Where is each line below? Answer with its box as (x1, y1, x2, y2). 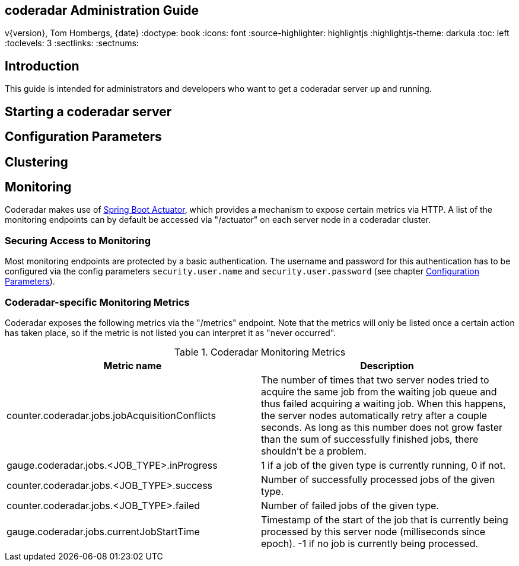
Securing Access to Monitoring (5, 234, 151, 247)
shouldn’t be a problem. (261, 445, 367, 457)
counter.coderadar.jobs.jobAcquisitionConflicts (7, 409, 216, 421)
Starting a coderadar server (5, 104, 172, 119)
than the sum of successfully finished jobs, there (261, 433, 479, 445)
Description (360, 359, 414, 372)
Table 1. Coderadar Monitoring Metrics (174, 346, 346, 358)
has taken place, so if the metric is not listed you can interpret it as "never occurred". (5, 327, 336, 338)
